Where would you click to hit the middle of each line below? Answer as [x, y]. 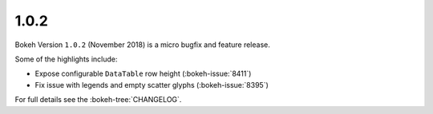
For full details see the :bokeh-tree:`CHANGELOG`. [98, 100]
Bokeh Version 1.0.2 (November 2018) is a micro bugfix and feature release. [142, 45]
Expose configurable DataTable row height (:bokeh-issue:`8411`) [143, 74]
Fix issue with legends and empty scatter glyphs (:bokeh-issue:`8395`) [152, 85]
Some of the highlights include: [66, 59]
